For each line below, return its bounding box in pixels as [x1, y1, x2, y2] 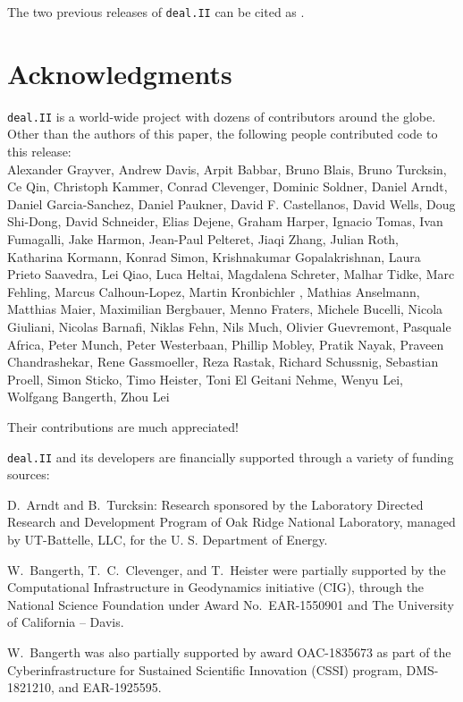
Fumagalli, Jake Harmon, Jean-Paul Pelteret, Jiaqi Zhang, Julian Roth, [7, 230, 400, 248]
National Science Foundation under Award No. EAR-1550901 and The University [7, 595, 454, 613]
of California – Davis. [7, 613, 124, 631]
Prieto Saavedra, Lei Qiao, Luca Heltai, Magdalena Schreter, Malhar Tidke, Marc [7, 265, 455, 283]
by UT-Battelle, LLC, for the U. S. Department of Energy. [7, 529, 328, 548]
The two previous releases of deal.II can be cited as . [7, 3, 305, 21]
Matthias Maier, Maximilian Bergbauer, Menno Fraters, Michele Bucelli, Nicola [7, 300, 443, 318]
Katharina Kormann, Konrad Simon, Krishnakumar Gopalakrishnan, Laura [7, 247, 421, 266]
